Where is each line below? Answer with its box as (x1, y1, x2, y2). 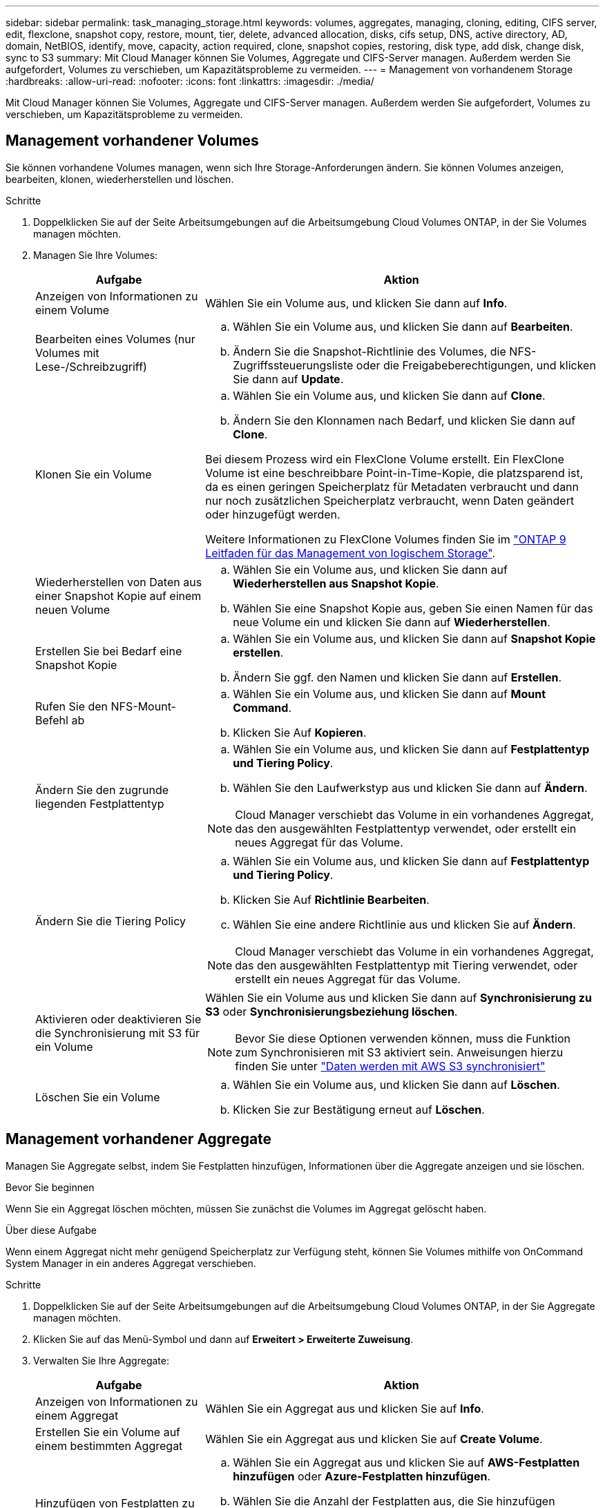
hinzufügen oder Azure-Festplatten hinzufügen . (233, 1469, 491, 1483)
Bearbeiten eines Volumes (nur (35, 331, 195, 346)
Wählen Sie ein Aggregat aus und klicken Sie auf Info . (205, 1401, 484, 1415)
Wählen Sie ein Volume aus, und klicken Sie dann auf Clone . (233, 388, 546, 403)
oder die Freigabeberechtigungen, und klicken (356, 358, 596, 372)
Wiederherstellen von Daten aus (35, 574, 202, 589)
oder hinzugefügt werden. (205, 507, 340, 521)
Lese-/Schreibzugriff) (35, 359, 147, 374)
